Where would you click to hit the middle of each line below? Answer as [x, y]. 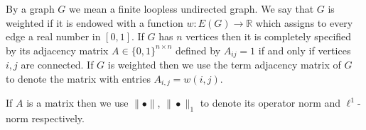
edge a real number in [53, 36]
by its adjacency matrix [57, 50]
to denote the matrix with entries [78, 78]
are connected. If [57, 65]
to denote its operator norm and [270, 103]
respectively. [58, 118]
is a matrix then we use [77, 103]
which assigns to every [304, 22]
